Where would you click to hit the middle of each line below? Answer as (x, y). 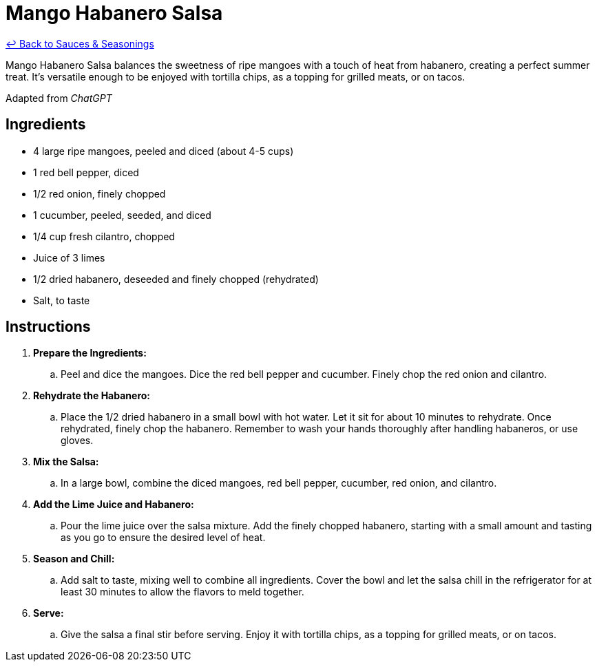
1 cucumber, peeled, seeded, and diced (122, 215)
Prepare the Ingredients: (90, 353)
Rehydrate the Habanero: (92, 396)
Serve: (49, 613)
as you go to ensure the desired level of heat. (163, 538)
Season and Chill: (74, 559)
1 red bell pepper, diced (86, 172)
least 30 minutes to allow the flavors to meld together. (182, 592)
